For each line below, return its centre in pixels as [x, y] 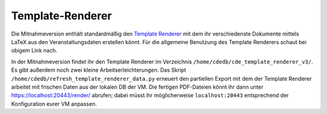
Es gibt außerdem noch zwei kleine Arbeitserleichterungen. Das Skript [99, 70]
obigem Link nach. [34, 51]
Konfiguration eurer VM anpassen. [54, 104]
